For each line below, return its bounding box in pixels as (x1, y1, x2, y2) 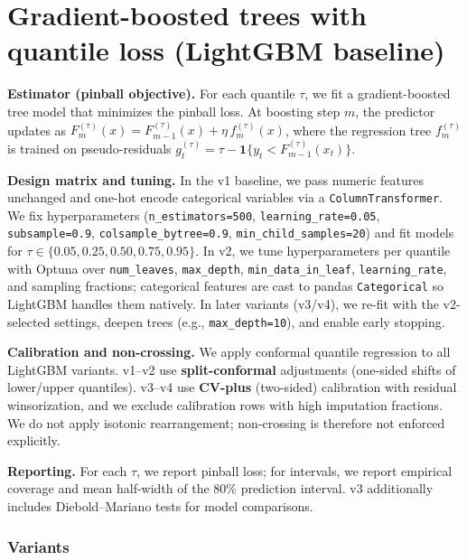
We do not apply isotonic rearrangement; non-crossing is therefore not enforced (7, 413, 445, 432)
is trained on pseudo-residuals (7, 138, 172, 157)
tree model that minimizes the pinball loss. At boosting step (7, 101, 341, 120)
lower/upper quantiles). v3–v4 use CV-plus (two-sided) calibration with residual (7, 378, 457, 397)
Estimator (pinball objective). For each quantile (7, 84, 295, 103)
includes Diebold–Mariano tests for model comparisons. (7, 496, 313, 515)
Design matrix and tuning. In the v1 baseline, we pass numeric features (7, 170, 425, 189)
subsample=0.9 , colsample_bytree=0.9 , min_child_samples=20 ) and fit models (7, 223, 454, 242)
